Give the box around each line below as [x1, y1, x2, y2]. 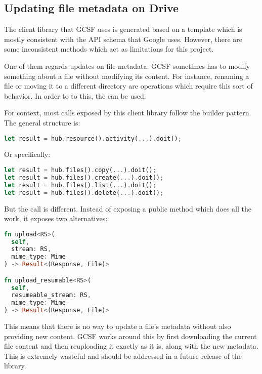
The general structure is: [4, 117, 80, 128]
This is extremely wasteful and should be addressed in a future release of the [4, 350, 242, 361]
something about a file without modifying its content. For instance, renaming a [4, 70, 249, 81]
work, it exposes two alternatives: [4, 213, 108, 224]
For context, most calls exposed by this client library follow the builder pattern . [4, 107, 251, 118]
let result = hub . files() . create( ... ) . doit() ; [4, 174, 164, 181]
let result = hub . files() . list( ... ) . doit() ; [4, 181, 156, 189]
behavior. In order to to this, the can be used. [4, 90, 146, 101]
